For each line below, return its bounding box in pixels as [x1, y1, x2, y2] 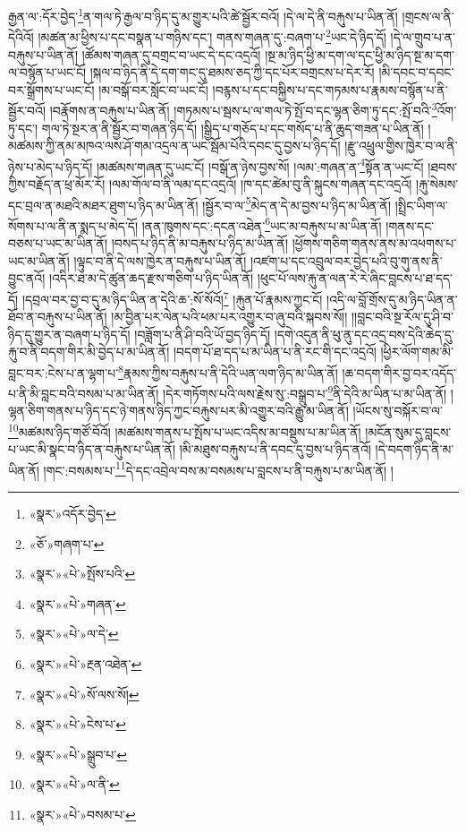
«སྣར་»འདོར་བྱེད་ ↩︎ [29, 504, 116, 523]
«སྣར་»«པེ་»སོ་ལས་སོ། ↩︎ [29, 684, 140, 703]
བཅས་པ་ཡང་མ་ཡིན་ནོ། [8, 234, 107, 253]
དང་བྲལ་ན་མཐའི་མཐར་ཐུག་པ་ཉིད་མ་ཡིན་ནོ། [8, 195, 199, 214]
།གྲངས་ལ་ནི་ [402, 6, 454, 25]
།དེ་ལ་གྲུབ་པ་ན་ [390, 27, 456, 46]
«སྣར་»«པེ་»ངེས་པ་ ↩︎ [29, 715, 127, 734]
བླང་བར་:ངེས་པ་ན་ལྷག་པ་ [8, 363, 119, 382]
